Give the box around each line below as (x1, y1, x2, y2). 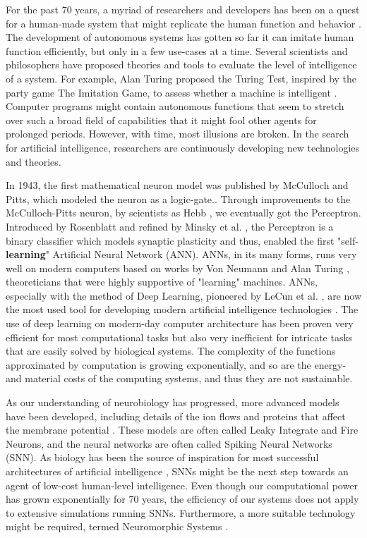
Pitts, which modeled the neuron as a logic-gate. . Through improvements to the (6, 191, 351, 206)
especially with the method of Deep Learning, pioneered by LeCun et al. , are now (6, 288, 361, 302)
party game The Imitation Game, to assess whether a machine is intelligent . (6, 85, 337, 99)
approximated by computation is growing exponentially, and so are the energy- (6, 357, 347, 372)
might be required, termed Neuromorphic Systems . (6, 519, 228, 534)
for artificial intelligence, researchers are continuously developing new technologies (6, 140, 360, 154)
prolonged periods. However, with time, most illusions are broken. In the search (6, 126, 349, 141)
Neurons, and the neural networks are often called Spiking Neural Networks (6, 436, 332, 451)
